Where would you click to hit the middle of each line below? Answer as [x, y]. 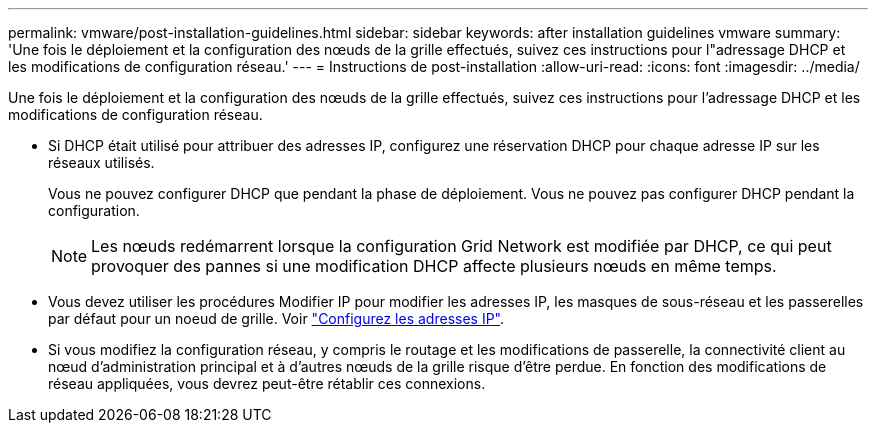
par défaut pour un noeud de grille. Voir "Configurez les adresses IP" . [276, 318]
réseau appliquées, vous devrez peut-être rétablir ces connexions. [267, 383]
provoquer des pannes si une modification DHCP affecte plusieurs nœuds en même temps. [434, 266]
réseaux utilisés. [101, 162]
